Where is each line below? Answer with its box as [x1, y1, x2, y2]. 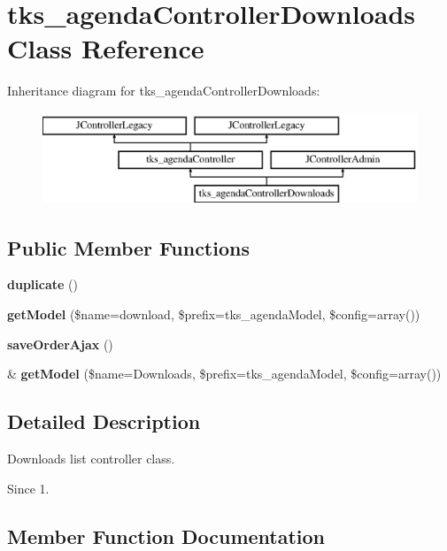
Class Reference [7, 30, 204, 66]
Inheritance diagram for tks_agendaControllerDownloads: [7, 81, 320, 100]
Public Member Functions [7, 233, 250, 261]
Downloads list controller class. [7, 449, 175, 468]
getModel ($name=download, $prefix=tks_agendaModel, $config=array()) [7, 305, 420, 324]
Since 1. [7, 478, 50, 497]
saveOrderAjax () [7, 334, 113, 353]
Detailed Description [7, 408, 201, 435]
